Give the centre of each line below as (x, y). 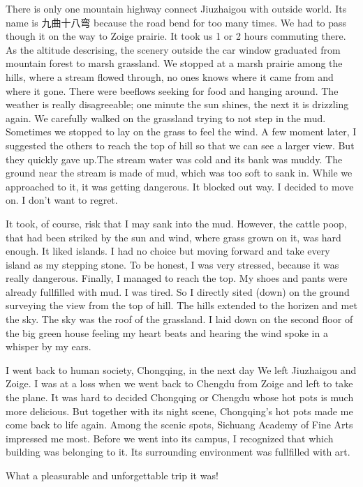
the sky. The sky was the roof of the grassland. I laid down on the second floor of (179, 319)
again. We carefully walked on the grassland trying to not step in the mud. (166, 118)
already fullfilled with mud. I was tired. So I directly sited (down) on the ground (178, 291)
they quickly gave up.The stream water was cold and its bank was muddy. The (174, 159)
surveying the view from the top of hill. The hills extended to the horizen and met (181, 305)
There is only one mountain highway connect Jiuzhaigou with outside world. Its (176, 8)
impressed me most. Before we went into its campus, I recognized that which (170, 438)
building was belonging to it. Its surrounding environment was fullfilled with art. (178, 452)
